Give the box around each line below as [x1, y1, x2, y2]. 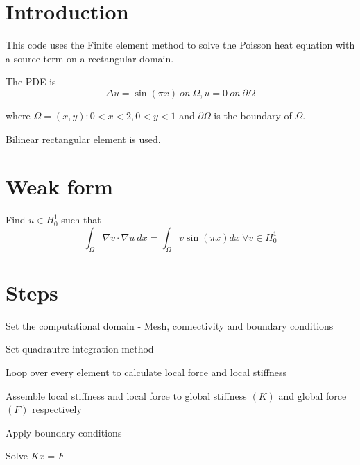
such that [61, 212, 101, 227]
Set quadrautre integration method [6, 341, 154, 356]
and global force [278, 388, 347, 403]
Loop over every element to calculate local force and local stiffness [6, 364, 286, 379]
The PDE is [6, 74, 56, 89]
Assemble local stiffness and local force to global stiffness [6, 388, 247, 403]
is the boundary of [214, 108, 292, 122]
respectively [32, 402, 82, 416]
